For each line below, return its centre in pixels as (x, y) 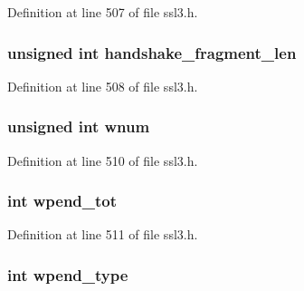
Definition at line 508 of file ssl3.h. (103, 86)
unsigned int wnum (79, 126)
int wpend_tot (62, 201)
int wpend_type (68, 274)
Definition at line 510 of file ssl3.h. (103, 160)
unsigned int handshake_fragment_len (152, 52)
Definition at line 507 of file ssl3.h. (103, 12)
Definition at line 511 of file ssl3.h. (103, 234)
